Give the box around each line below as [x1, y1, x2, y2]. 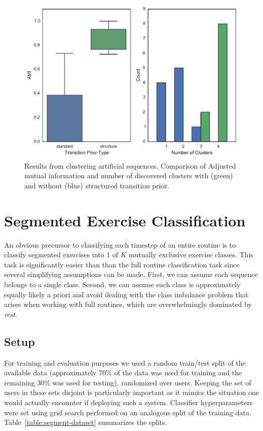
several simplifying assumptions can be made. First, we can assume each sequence [4, 269, 258, 280]
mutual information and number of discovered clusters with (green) [24, 170, 233, 181]
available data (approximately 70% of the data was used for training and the [4, 367, 242, 378]
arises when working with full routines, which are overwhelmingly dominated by [4, 299, 252, 309]
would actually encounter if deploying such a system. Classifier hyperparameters [4, 397, 253, 407]
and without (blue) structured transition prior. [24, 180, 169, 190]
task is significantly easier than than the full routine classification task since [4, 259, 240, 269]
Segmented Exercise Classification [4, 210, 246, 230]
